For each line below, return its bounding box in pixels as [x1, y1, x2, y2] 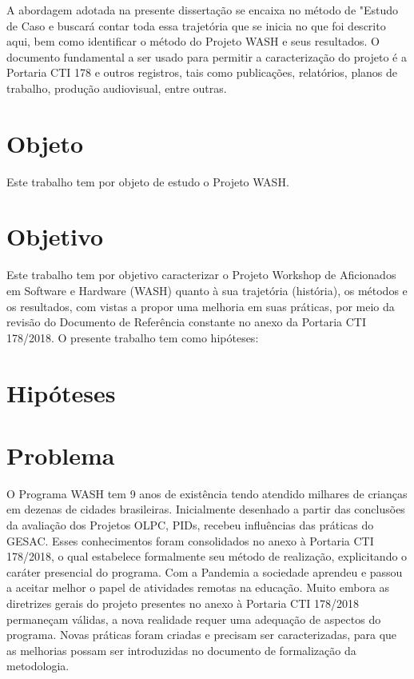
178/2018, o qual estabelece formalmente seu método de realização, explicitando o [6, 548, 408, 565]
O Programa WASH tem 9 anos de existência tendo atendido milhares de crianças [6, 485, 408, 501]
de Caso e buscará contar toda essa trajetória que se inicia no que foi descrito [6, 17, 386, 34]
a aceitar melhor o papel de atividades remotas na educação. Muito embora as [6, 579, 390, 596]
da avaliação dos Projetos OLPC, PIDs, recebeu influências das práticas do [6, 517, 374, 533]
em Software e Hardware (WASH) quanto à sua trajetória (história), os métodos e [6, 282, 408, 298]
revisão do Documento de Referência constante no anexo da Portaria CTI [6, 314, 367, 330]
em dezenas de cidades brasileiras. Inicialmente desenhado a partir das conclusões [6, 501, 405, 517]
